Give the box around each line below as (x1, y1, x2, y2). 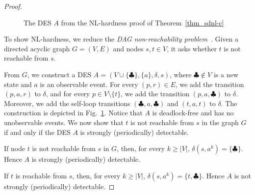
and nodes (113, 43, 144, 53)
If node (4, 143, 25, 153)
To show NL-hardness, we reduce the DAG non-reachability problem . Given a (4, 34, 238, 44)
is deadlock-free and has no (152, 108, 234, 118)
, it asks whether (167, 43, 217, 53)
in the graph (202, 117, 239, 127)
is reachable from (15, 170, 67, 180)
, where (170, 69, 192, 79)
